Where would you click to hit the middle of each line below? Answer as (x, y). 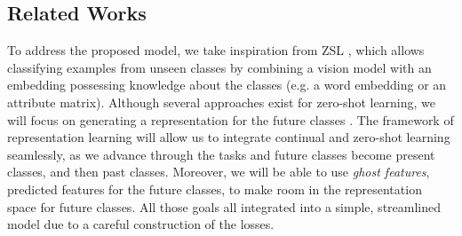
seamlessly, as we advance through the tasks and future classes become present (221, 154)
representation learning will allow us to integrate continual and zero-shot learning (229, 137)
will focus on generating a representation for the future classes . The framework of (231, 119)
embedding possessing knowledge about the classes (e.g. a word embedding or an (227, 85)
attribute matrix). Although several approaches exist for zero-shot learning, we (222, 102)
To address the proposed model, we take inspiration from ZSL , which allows (216, 50)
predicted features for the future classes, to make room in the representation (215, 189)
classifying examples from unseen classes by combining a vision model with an (219, 67)
